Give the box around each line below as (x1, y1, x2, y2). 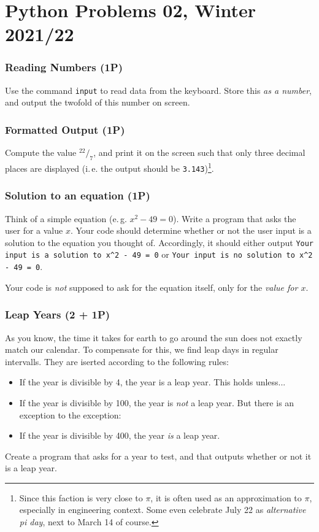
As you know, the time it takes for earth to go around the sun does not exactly (5, 331, 302, 344)
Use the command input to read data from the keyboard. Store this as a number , (5, 83, 312, 96)
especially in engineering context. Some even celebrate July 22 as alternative (19, 503, 306, 516)
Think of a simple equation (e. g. (5, 212, 127, 225)
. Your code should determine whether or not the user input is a (70, 224, 312, 237)
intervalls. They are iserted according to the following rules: (5, 355, 229, 368)
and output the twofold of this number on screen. (5, 96, 190, 109)
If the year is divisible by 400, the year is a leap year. (19, 429, 220, 442)
